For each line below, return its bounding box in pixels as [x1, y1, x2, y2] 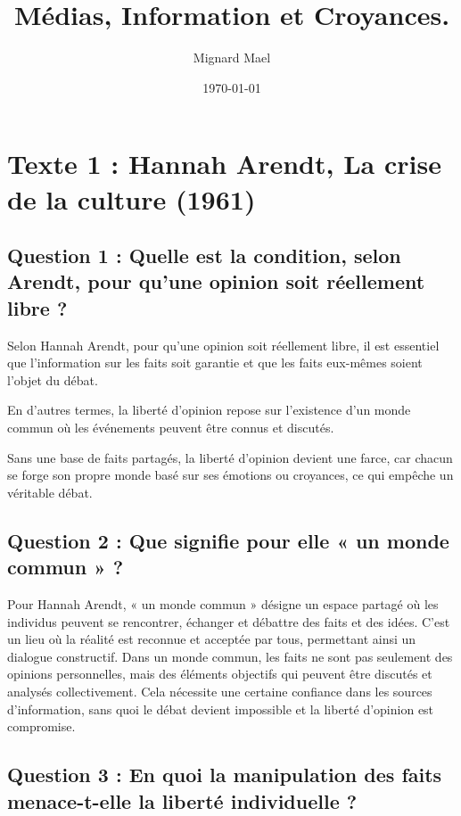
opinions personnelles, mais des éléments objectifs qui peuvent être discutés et [7, 664, 432, 683]
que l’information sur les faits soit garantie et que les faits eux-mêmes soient [7, 353, 423, 372]
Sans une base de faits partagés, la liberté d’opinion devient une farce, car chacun [7, 448, 453, 466]
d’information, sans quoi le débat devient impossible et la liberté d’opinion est [7, 699, 434, 718]
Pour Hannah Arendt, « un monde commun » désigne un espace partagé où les [7, 595, 439, 614]
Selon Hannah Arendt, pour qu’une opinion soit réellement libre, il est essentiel [7, 335, 440, 354]
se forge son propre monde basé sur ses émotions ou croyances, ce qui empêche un [7, 466, 454, 484]
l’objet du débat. [7, 370, 98, 389]
